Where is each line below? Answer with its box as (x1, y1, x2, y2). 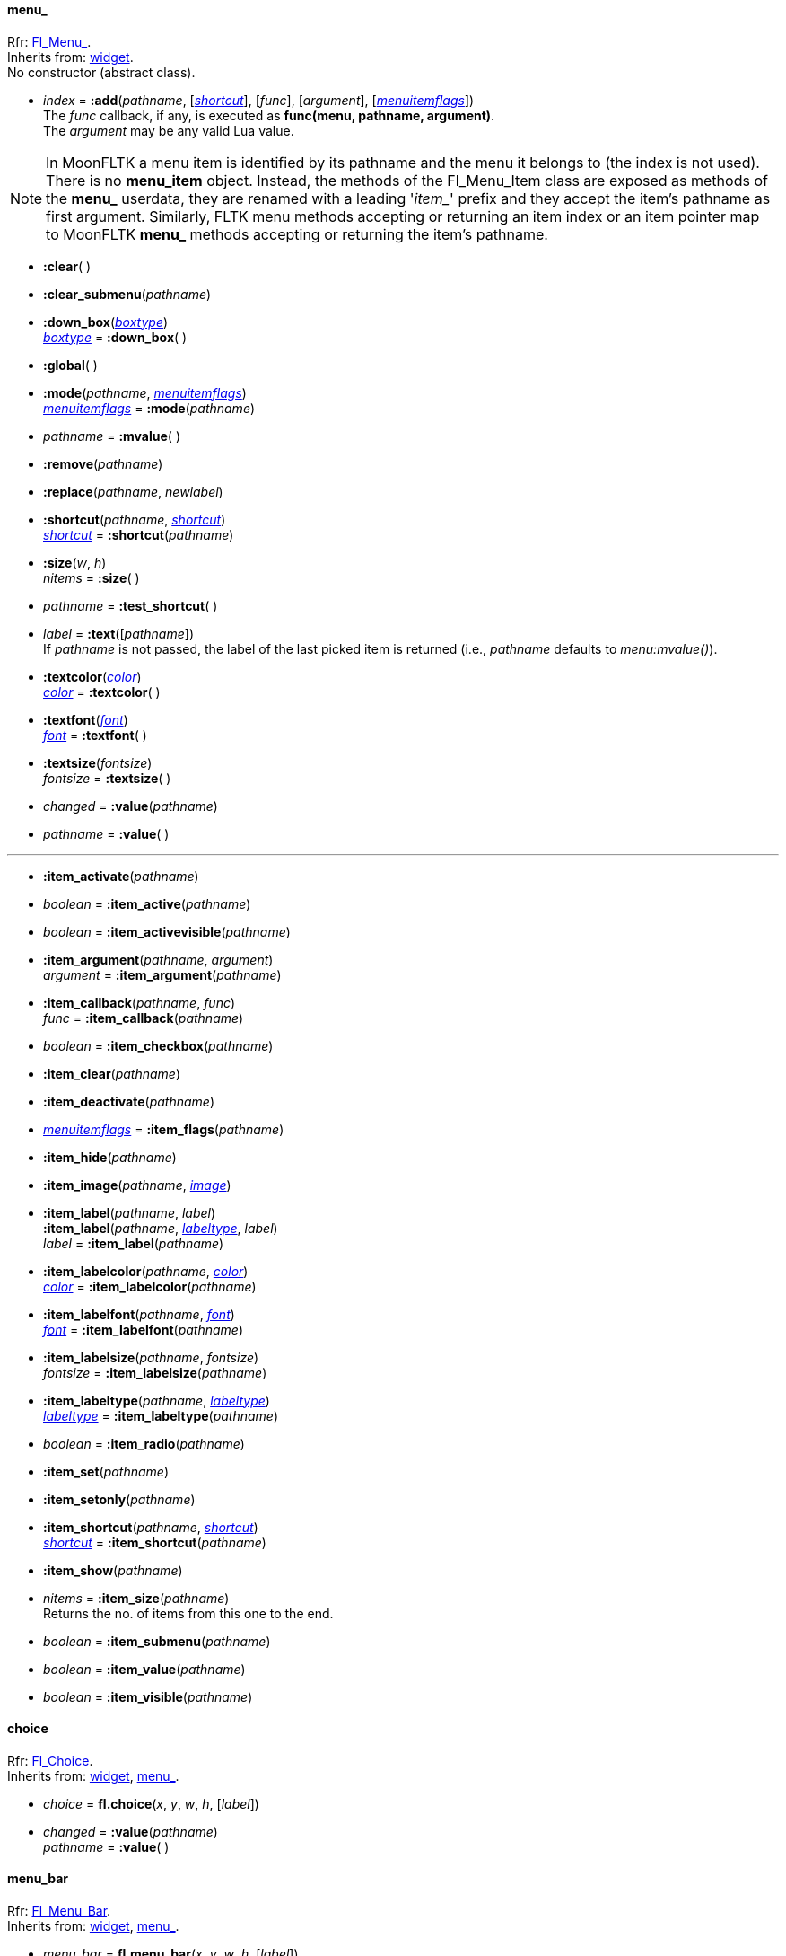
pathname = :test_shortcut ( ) (43, 597, 218, 613)
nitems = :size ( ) (43, 569, 140, 586)
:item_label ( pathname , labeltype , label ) (43, 1220, 278, 1236)
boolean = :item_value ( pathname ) (43, 1661, 246, 1677)
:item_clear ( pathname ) (43, 1065, 181, 1081)
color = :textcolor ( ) (43, 683, 161, 700)
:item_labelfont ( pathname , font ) (43, 1306, 235, 1322)
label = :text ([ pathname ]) (43, 625, 195, 641)
